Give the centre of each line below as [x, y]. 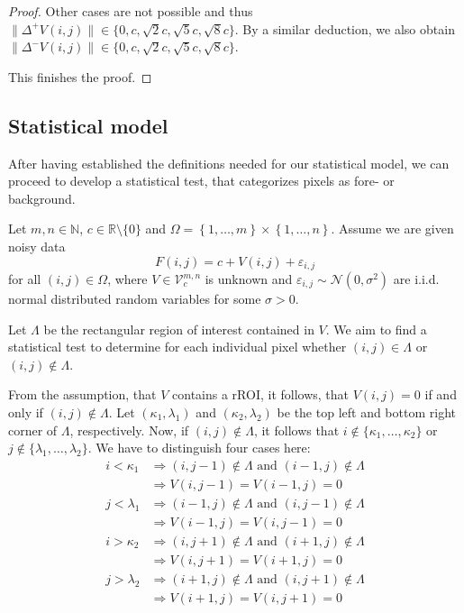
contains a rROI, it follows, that [261, 394]
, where [127, 279]
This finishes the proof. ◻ [80, 76]
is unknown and [249, 279]
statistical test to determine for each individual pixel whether [177, 347]
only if [26, 412]
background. [42, 198]
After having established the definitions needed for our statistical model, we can [229, 163]
